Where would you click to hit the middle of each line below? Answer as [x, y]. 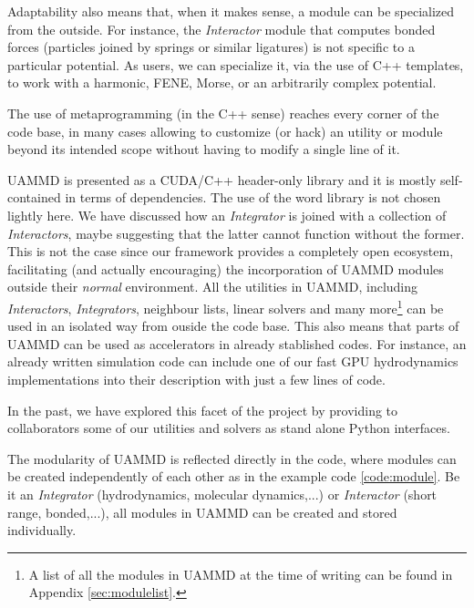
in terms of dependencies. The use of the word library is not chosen [253, 197]
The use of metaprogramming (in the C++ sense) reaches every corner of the [223, 113]
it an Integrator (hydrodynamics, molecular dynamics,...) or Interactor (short [222, 494]
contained [34, 197]
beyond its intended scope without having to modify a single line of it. [204, 149]
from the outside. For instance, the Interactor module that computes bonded [222, 29]
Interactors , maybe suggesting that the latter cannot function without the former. [236, 233]
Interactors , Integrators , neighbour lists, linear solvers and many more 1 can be [226, 306]
